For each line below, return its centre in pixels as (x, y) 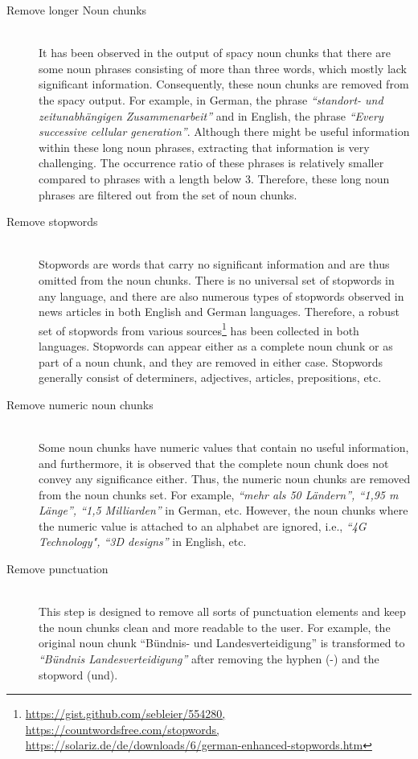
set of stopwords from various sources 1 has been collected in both (199, 329)
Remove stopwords (52, 222)
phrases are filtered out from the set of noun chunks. (168, 194)
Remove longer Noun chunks (77, 10)
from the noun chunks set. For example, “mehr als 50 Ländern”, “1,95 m (219, 494)
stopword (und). (78, 674)
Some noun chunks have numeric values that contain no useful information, (224, 447)
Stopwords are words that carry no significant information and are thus (214, 264)
